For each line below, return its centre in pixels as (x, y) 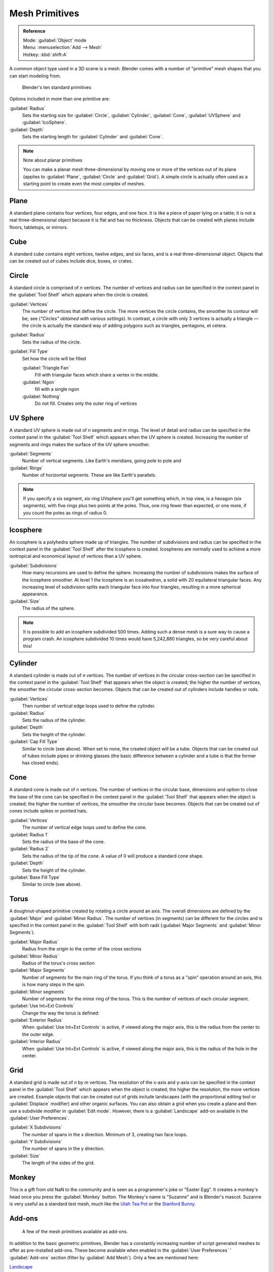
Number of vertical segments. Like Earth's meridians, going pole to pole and (101, 461)
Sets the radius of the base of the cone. (63, 842)
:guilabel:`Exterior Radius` (36, 1020)
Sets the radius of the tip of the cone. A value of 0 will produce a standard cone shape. (113, 856)
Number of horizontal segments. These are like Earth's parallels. (89, 475)
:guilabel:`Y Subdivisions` (36, 1142)
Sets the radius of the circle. (52, 342)
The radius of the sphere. (49, 609)
